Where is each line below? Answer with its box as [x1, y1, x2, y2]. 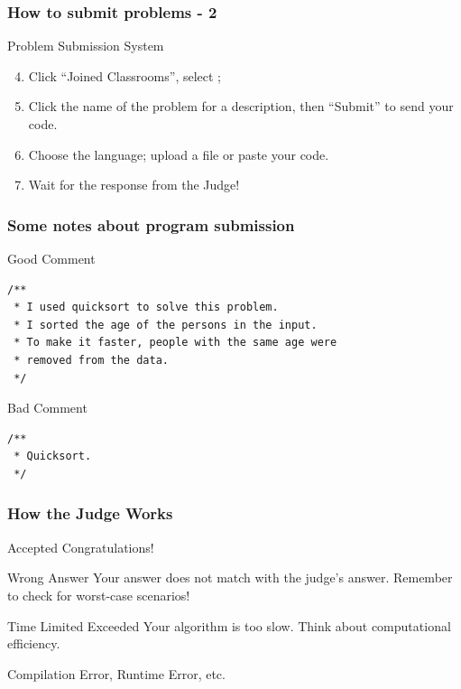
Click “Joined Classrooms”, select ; [28, 66, 222, 85]
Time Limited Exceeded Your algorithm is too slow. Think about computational [7, 616, 451, 635]
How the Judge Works [7, 502, 173, 525]
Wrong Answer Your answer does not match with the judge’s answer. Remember [7, 568, 453, 587]
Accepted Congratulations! [7, 537, 154, 556]
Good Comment [7, 249, 96, 267]
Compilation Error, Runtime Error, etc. [7, 664, 226, 683]
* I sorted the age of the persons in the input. [14, 318, 318, 331]
